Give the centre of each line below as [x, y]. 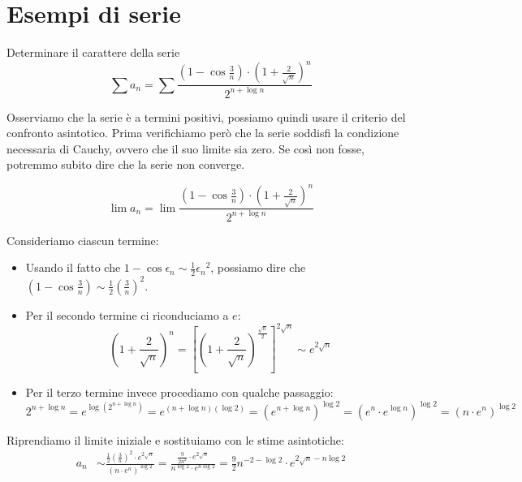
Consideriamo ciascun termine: [83, 240]
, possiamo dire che [258, 267]
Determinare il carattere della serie [93, 52]
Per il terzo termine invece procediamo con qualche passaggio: [179, 392]
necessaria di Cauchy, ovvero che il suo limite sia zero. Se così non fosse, [186, 148]
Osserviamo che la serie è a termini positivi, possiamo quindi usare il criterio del [206, 116]
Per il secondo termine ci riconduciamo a [127, 314]
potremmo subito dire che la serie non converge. [126, 164]
